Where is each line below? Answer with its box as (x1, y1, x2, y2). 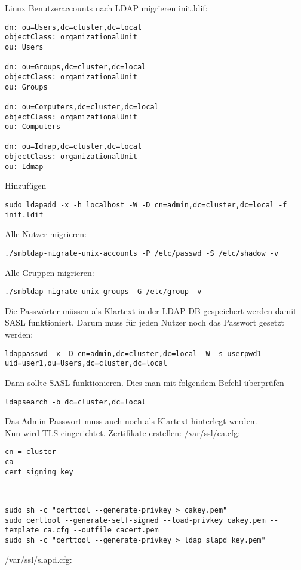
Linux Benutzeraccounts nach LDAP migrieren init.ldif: (5, 2, 208, 14)
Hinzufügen (5, 179, 47, 192)
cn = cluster (5, 448, 56, 456)
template (5, 526, 39, 535)
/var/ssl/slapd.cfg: (5, 553, 72, 565)
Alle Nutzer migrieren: (5, 228, 87, 240)
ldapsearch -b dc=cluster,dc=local (5, 397, 146, 406)
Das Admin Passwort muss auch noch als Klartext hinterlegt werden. (5, 415, 257, 427)
